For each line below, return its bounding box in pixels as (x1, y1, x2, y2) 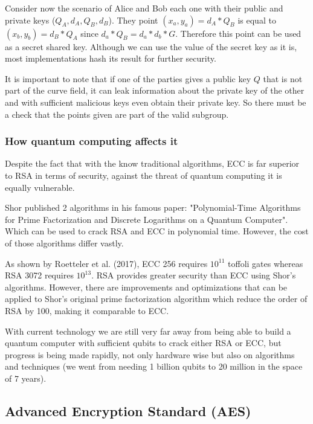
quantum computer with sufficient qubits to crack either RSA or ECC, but (5, 336, 282, 349)
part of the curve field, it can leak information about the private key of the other (5, 84, 305, 97)
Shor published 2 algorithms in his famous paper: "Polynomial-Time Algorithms (5, 201, 301, 214)
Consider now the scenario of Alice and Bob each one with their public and (5, 2, 283, 14)
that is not (263, 72, 303, 85)
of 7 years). (5, 371, 47, 384)
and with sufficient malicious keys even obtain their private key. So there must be (5, 95, 306, 108)
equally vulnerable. (5, 181, 75, 193)
